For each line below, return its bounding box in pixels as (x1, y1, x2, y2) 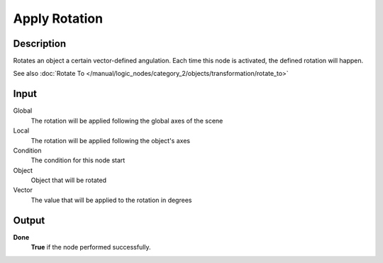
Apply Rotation (13, 11, 103, 26)
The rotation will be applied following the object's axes (30, 136, 191, 145)
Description (13, 38, 67, 50)
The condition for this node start (30, 156, 126, 164)
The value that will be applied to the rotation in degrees (30, 196, 192, 204)
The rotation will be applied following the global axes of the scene (30, 116, 223, 125)
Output (13, 214, 45, 226)
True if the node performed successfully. (30, 243, 152, 252)
